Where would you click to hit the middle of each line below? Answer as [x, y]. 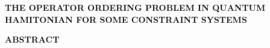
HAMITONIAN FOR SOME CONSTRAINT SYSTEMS [126, 19]
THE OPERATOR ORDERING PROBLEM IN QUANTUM [135, 7]
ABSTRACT [32, 39]
